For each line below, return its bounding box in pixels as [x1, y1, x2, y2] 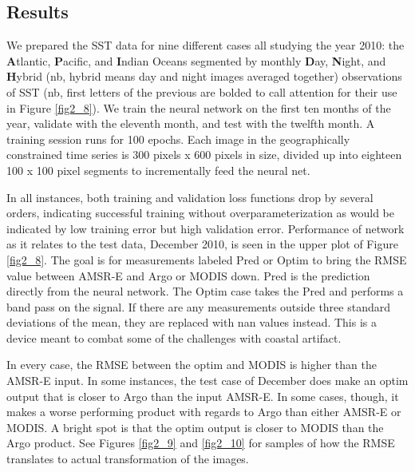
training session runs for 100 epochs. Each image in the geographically [6, 130, 350, 147]
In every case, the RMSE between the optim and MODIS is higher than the [6, 356, 377, 373]
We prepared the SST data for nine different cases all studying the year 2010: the [6, 37, 405, 54]
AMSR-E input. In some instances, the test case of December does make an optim [6, 372, 409, 389]
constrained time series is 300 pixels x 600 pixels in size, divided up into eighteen [6, 146, 402, 163]
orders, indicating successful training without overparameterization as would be [6, 204, 394, 221]
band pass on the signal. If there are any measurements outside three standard [6, 298, 390, 315]
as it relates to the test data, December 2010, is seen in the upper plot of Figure [6, 236, 398, 252]
